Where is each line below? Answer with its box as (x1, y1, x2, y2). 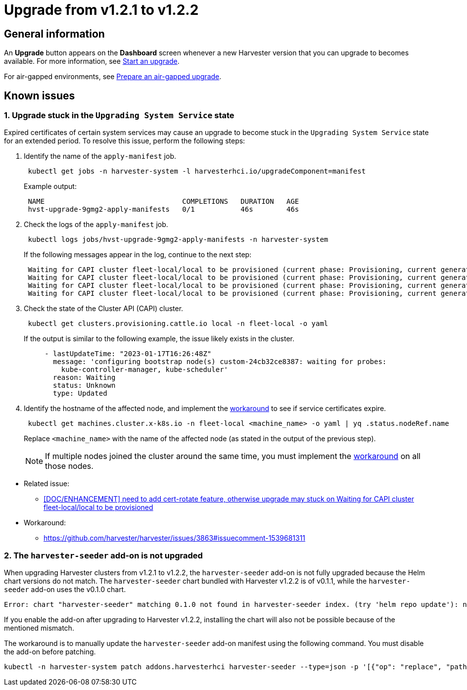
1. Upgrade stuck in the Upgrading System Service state (4, 110, 234, 121)
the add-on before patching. (4, 647, 96, 656)
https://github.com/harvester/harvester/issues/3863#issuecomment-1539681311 (44, 534, 306, 543)
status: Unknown (53, 381, 116, 390)
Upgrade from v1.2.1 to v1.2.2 (4, 1, 199, 18)
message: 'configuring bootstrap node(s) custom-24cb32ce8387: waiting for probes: (53, 358, 387, 366)
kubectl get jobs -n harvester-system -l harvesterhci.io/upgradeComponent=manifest (28, 167, 366, 176)
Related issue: (24, 479, 69, 488)
